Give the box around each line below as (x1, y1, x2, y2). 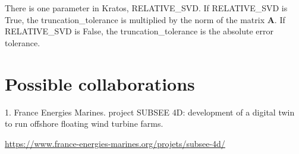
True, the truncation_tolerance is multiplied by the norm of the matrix (5, 13, 265, 25)
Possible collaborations (5, 71, 195, 95)
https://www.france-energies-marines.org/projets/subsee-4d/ (5, 137, 225, 149)
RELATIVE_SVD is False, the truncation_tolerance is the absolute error (5, 25, 274, 37)
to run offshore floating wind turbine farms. (5, 117, 163, 130)
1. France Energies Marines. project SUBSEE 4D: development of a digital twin (5, 105, 295, 118)
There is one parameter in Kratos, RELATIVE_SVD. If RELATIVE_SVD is (5, 2, 288, 14)
